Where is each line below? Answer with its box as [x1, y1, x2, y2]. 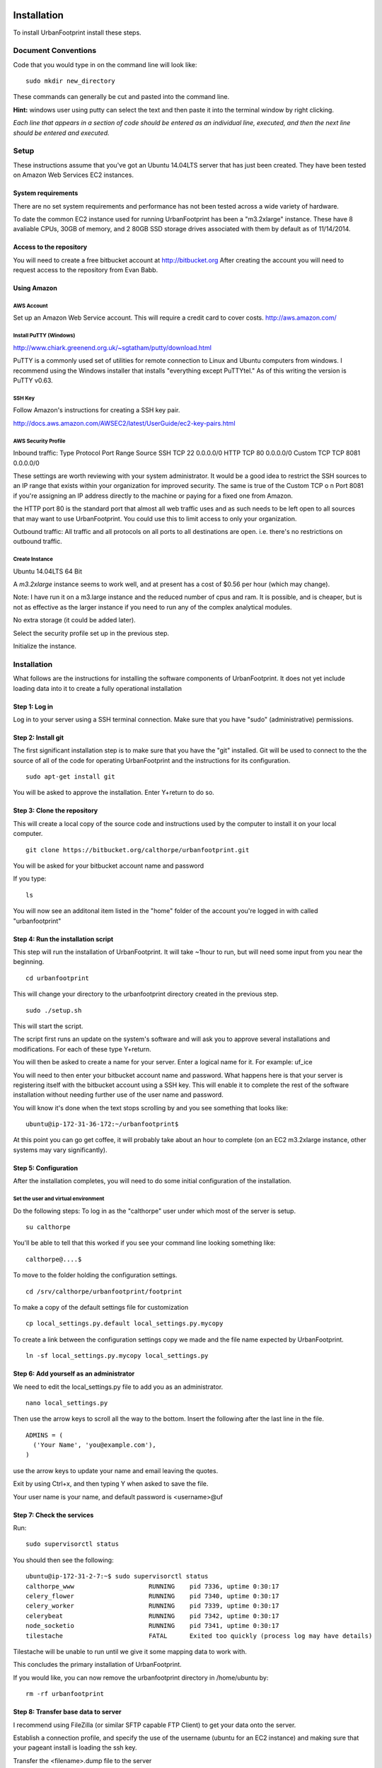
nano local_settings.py [25, 1399, 108, 1407]
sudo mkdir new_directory [25, 77, 116, 85]
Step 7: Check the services [13, 1511, 94, 1519]
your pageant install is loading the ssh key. [13, 1743, 137, 1752]
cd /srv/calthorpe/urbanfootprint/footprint [25, 1287, 183, 1296]
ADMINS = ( [25, 1431, 64, 1439]
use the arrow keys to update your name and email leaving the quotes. [13, 1466, 219, 1475]
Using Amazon [13, 284, 58, 293]
